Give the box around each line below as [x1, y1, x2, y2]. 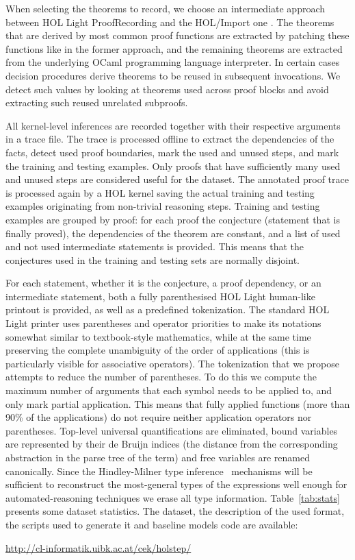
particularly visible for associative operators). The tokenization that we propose [5, 356, 339, 370]
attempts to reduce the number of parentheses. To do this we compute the [5, 369, 317, 384]
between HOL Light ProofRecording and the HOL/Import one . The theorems [5, 14, 334, 29]
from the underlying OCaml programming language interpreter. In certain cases [5, 55, 340, 69]
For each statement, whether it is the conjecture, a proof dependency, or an [5, 276, 321, 290]
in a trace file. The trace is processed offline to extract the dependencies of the [5, 132, 334, 146]
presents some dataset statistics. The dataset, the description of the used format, [5, 504, 345, 518]
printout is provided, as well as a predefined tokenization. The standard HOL [5, 302, 330, 317]
